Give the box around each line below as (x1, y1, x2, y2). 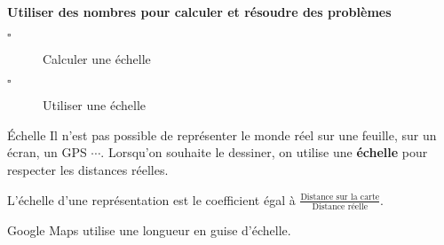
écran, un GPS (7, 143, 87, 162)
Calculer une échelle (43, 49, 151, 67)
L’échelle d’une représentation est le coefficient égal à (7, 190, 296, 209)
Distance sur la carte (300, 193, 380, 202)
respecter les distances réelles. (7, 160, 169, 178)
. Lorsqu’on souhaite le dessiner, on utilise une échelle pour (100, 143, 428, 162)
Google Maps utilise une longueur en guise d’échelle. (7, 220, 291, 239)
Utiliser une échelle (43, 96, 146, 115)
